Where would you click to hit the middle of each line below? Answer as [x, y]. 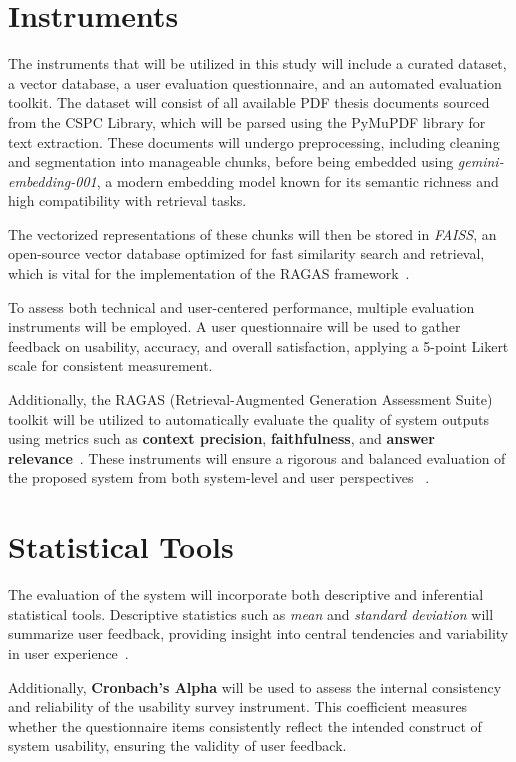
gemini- [480, 161]
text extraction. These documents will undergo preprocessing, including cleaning [254, 141]
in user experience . [68, 652]
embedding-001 [52, 180]
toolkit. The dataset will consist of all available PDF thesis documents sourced [249, 102]
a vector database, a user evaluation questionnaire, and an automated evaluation [255, 82]
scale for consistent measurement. [110, 365]
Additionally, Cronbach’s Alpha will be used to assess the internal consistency [255, 686]
